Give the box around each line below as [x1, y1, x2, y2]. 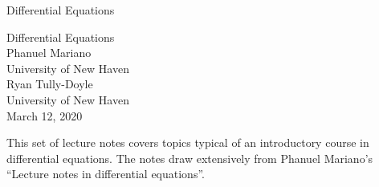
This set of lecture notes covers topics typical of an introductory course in [6, 134, 369, 151]
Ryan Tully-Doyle [6, 75, 93, 92]
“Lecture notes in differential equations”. [6, 165, 205, 182]
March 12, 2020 [6, 107, 83, 124]
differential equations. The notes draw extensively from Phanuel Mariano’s [6, 149, 373, 166]
